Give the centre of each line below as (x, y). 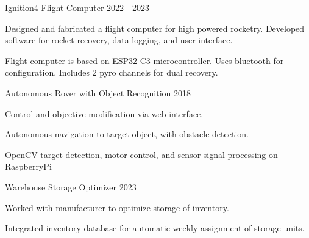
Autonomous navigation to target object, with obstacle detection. (127, 134)
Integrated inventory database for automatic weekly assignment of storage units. (155, 228)
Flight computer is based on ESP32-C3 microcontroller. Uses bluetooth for (144, 60)
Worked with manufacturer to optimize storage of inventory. (117, 207)
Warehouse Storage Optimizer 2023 (71, 186)
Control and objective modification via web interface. (104, 113)
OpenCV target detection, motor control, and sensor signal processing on (141, 154)
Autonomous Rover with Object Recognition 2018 (98, 92)
